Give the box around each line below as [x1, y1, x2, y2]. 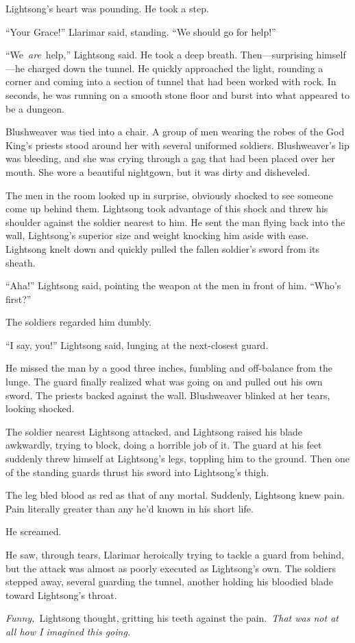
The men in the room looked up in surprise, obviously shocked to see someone [5, 188, 333, 202]
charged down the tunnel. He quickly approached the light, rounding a [27, 60, 323, 75]
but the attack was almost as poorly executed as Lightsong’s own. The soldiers [5, 561, 336, 575]
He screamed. [5, 524, 62, 539]
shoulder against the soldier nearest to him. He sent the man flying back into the [5, 214, 345, 229]
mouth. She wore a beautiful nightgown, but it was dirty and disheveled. [5, 164, 310, 179]
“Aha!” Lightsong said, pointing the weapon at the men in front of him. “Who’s [5, 278, 341, 293]
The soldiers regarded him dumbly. [5, 315, 152, 329]
